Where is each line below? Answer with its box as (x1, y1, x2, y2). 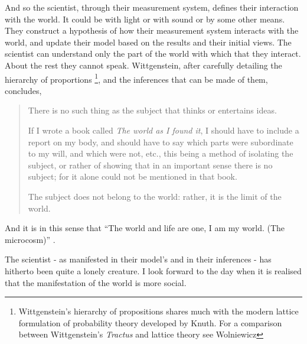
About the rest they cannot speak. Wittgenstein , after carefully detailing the (5, 59, 282, 71)
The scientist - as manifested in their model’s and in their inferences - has (5, 253, 272, 265)
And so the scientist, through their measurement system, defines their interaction (5, 1, 299, 13)
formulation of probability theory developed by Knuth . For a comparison (18, 316, 282, 329)
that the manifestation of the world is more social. (5, 276, 187, 288)
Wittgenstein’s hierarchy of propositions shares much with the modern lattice (18, 305, 299, 317)
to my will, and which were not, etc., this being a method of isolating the (28, 147, 293, 160)
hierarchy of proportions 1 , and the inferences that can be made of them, (5, 71, 268, 85)
